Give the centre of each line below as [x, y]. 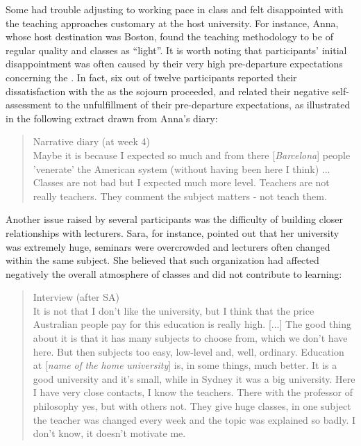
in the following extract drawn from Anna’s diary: [112, 118]
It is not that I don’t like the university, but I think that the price [174, 310]
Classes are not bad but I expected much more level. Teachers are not [181, 182]
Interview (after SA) [76, 297]
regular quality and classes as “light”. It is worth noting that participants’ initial [176, 50]
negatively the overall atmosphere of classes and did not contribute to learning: [174, 273]
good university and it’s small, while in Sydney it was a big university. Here [194, 378]
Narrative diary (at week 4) [91, 141]
